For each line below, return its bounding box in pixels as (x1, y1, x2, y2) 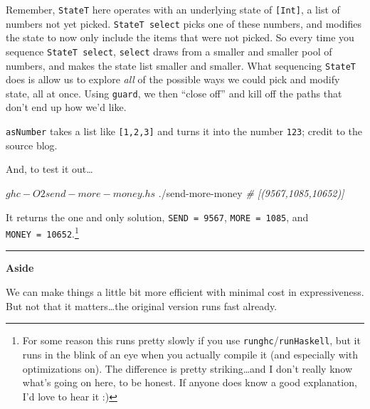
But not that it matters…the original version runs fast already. (6, 298, 277, 313)
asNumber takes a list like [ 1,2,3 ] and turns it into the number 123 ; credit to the (6, 124, 363, 139)
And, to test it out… (6, 161, 93, 176)
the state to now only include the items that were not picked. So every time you (6, 30, 354, 45)
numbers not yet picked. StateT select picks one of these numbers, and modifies (6, 16, 361, 31)
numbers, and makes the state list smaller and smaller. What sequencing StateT (6, 58, 356, 73)
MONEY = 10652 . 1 (6, 224, 79, 240)
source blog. (6, 137, 58, 152)
